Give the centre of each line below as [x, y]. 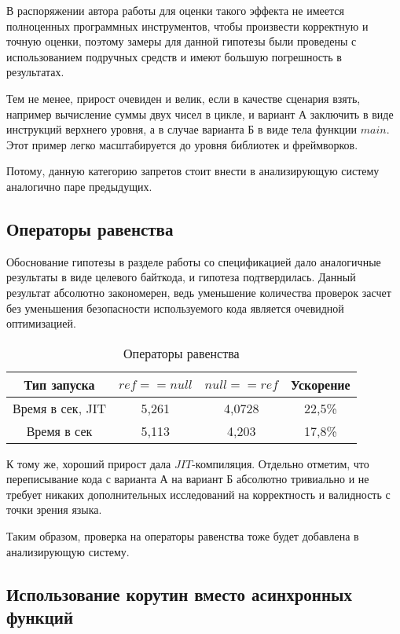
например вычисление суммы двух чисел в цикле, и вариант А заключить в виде [200, 114]
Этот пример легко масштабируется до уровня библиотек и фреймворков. [182, 144]
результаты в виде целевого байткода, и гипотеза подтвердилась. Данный [181, 277]
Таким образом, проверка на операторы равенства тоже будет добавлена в [183, 536]
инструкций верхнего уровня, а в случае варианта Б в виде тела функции [182, 129]
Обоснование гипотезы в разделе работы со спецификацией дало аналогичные [194, 261]
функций [40, 617]
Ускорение [321, 384]
